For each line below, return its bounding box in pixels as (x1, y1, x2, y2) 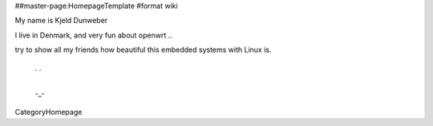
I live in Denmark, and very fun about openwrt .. (14, 30, 172, 40)
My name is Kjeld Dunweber (14, 16, 108, 26)
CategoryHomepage (14, 107, 83, 116)
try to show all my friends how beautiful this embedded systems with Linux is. (14, 45, 272, 55)
